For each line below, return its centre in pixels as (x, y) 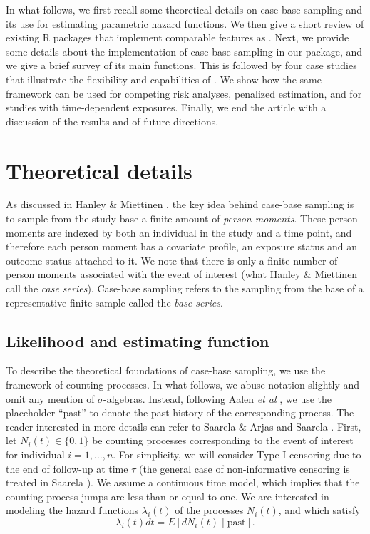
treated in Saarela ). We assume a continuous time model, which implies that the (183, 482)
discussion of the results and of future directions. (112, 121)
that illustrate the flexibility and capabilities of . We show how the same (164, 79)
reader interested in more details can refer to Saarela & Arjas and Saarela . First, (184, 426)
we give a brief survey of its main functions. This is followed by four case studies (181, 65)
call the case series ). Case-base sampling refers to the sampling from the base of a (185, 288)
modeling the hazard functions (72, 510)
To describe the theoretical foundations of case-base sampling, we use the (166, 370)
